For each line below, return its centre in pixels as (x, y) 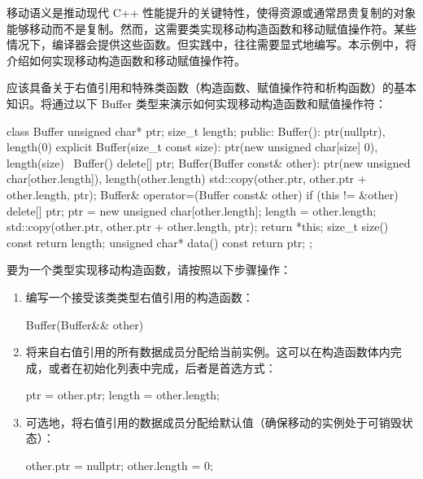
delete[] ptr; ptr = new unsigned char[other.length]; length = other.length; (192, 210)
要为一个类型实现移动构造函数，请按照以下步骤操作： (149, 270)
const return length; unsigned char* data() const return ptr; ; (159, 242)
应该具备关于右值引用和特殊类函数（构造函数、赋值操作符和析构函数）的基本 (211, 87)
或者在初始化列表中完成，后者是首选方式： (162, 367)
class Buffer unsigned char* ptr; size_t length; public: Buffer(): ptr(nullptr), (196, 131)
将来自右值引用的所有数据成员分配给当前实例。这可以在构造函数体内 (208, 352)
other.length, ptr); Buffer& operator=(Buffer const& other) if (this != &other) (203, 194)
